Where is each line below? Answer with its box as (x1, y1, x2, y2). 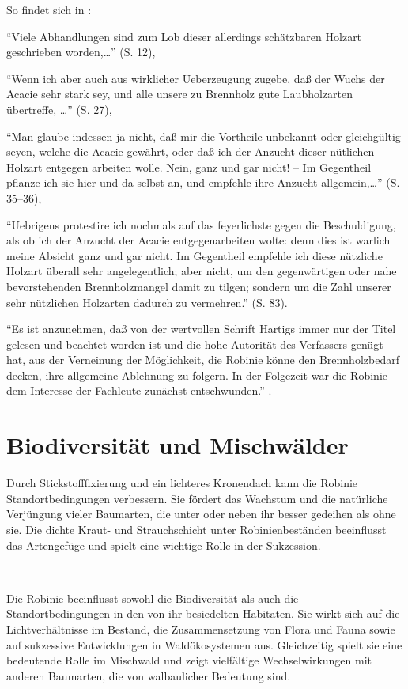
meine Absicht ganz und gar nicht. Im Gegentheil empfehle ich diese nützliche (6, 247, 383, 263)
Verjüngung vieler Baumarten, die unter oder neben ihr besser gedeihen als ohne (6, 505, 396, 522)
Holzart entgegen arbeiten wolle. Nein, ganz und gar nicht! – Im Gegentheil (6, 158, 372, 175)
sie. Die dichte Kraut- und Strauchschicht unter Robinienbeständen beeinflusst (6, 521, 387, 537)
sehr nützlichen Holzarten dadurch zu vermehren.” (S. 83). (6, 293, 288, 310)
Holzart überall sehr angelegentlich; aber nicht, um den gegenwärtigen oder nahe (6, 263, 397, 279)
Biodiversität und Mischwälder (6, 429, 349, 461)
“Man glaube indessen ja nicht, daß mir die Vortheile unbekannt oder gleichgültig (6, 127, 401, 144)
